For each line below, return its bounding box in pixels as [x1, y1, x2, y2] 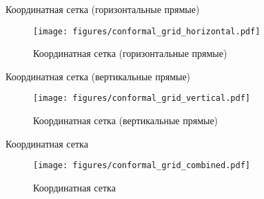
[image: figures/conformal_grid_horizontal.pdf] [33, 26, 261, 36]
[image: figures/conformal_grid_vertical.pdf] [33, 93, 250, 104]
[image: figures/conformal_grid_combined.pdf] [33, 161, 250, 171]
